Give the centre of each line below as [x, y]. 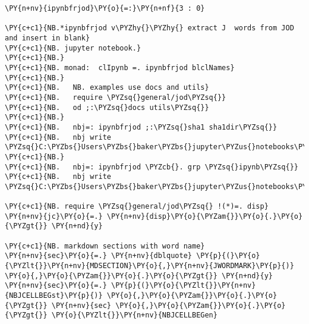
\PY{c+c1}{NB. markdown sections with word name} [105, 246]
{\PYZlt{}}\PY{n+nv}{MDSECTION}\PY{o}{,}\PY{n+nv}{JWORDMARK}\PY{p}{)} [149, 266]
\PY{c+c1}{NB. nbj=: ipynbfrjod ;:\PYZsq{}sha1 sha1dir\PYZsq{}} [141, 127]
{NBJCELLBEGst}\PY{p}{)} [54, 296]
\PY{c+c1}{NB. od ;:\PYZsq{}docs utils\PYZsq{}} [107, 107]
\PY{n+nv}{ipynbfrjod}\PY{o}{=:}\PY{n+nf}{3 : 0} [105, 8]
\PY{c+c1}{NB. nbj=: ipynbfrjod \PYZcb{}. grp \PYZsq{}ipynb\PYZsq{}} [152, 167]
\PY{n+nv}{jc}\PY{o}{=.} [54, 216]
